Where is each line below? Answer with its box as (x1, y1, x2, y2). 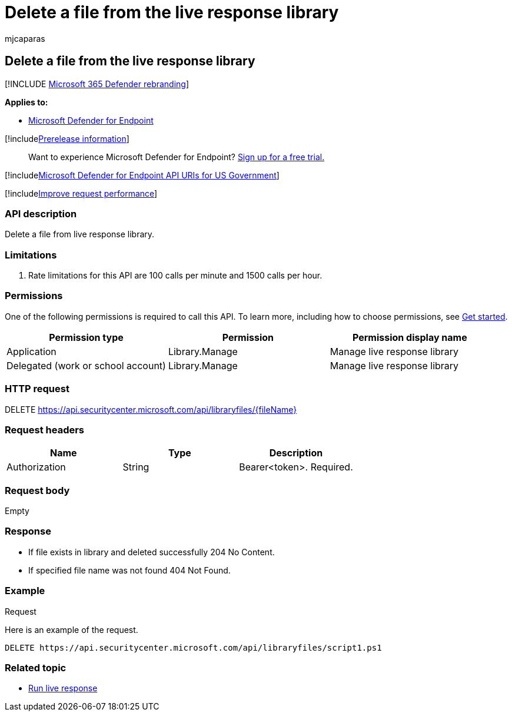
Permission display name (352, 331, 467, 343)
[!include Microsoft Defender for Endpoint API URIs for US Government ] (5, 170, 280, 180)
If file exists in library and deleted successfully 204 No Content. (28, 546, 275, 557)
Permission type (49, 331, 124, 343)
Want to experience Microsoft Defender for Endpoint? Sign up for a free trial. (28, 151, 325, 162)
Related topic (5, 661, 67, 674)
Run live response (28, 683, 98, 694)
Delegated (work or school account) (6, 359, 166, 372)
